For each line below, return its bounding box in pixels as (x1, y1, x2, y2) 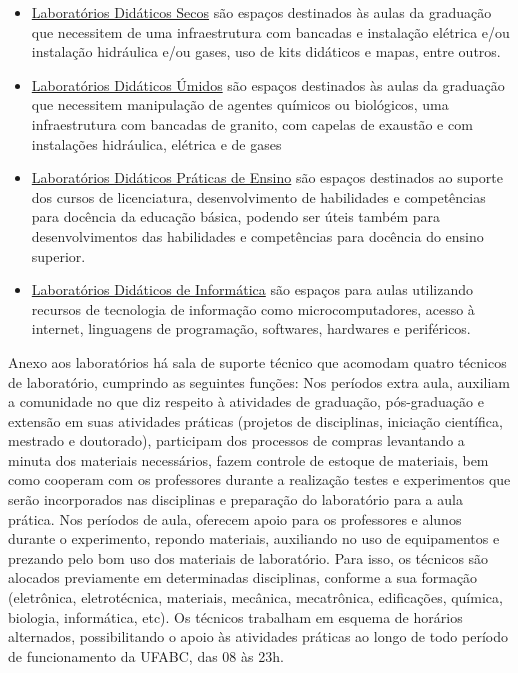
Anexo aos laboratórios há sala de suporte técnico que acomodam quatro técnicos (8, 351, 507, 372)
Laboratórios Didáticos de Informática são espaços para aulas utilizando (31, 279, 474, 300)
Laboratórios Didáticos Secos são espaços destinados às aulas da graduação (31, 2, 492, 22)
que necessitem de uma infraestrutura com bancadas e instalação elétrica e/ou (31, 21, 510, 42)
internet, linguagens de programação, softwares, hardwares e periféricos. (31, 318, 471, 339)
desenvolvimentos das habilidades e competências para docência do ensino (31, 225, 484, 246)
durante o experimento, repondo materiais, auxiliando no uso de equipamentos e (8, 528, 500, 549)
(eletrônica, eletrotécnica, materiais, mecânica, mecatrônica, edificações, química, (8, 587, 503, 608)
